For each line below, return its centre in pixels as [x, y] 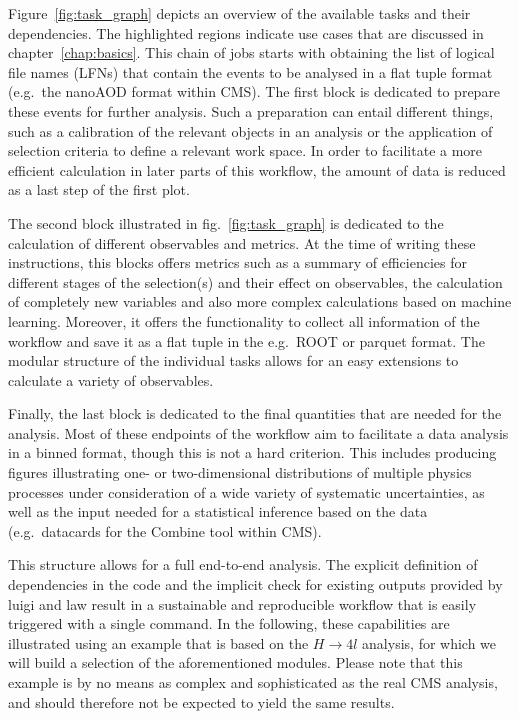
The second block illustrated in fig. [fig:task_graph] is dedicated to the [226, 222]
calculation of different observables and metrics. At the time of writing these [242, 242]
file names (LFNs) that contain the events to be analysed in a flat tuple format [250, 71]
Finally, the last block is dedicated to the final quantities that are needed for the [255, 413]
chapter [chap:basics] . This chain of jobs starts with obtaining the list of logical [251, 52]
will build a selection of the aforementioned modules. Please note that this [235, 662]
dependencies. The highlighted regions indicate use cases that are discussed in [246, 32]
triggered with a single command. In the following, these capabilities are [229, 623]
